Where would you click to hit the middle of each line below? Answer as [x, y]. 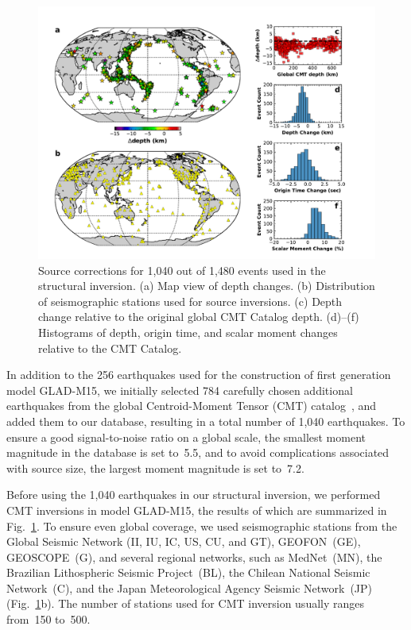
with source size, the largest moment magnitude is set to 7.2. [155, 468]
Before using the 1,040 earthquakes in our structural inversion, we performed [194, 495]
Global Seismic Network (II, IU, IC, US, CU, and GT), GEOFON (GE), [184, 541]
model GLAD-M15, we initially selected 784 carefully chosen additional [180, 390]
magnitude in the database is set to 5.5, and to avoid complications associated [198, 452]
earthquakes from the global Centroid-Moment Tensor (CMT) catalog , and [192, 406]
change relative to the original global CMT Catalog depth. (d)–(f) [199, 317]
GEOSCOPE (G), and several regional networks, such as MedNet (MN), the [194, 557]
